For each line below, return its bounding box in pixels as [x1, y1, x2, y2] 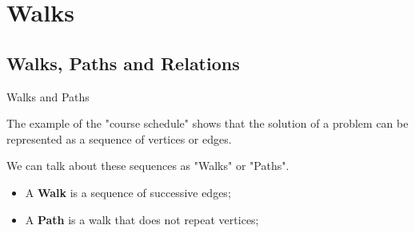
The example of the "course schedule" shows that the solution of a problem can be [6, 115, 409, 132]
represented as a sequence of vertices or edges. [6, 130, 232, 147]
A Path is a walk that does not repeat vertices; [25, 211, 259, 227]
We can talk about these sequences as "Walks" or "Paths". [6, 157, 289, 174]
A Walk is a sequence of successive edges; [25, 184, 231, 200]
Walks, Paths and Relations [6, 50, 240, 75]
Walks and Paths [6, 88, 90, 105]
